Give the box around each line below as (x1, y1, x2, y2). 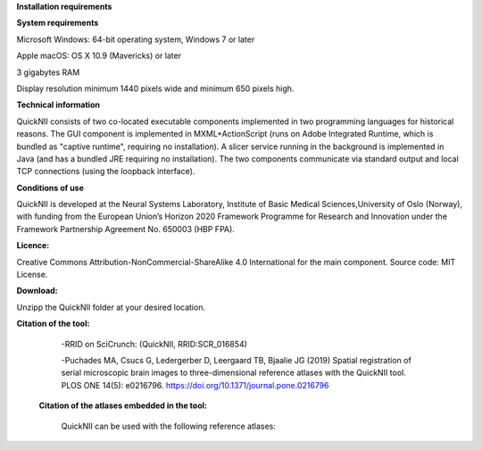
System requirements (16, 18, 99, 29)
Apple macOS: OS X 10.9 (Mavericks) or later (16, 50, 182, 62)
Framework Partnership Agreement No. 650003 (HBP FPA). (16, 223, 236, 234)
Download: (16, 286, 58, 296)
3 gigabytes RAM (16, 67, 80, 78)
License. (16, 269, 48, 280)
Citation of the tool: (16, 318, 90, 329)
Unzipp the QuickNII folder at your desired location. (16, 302, 205, 312)
